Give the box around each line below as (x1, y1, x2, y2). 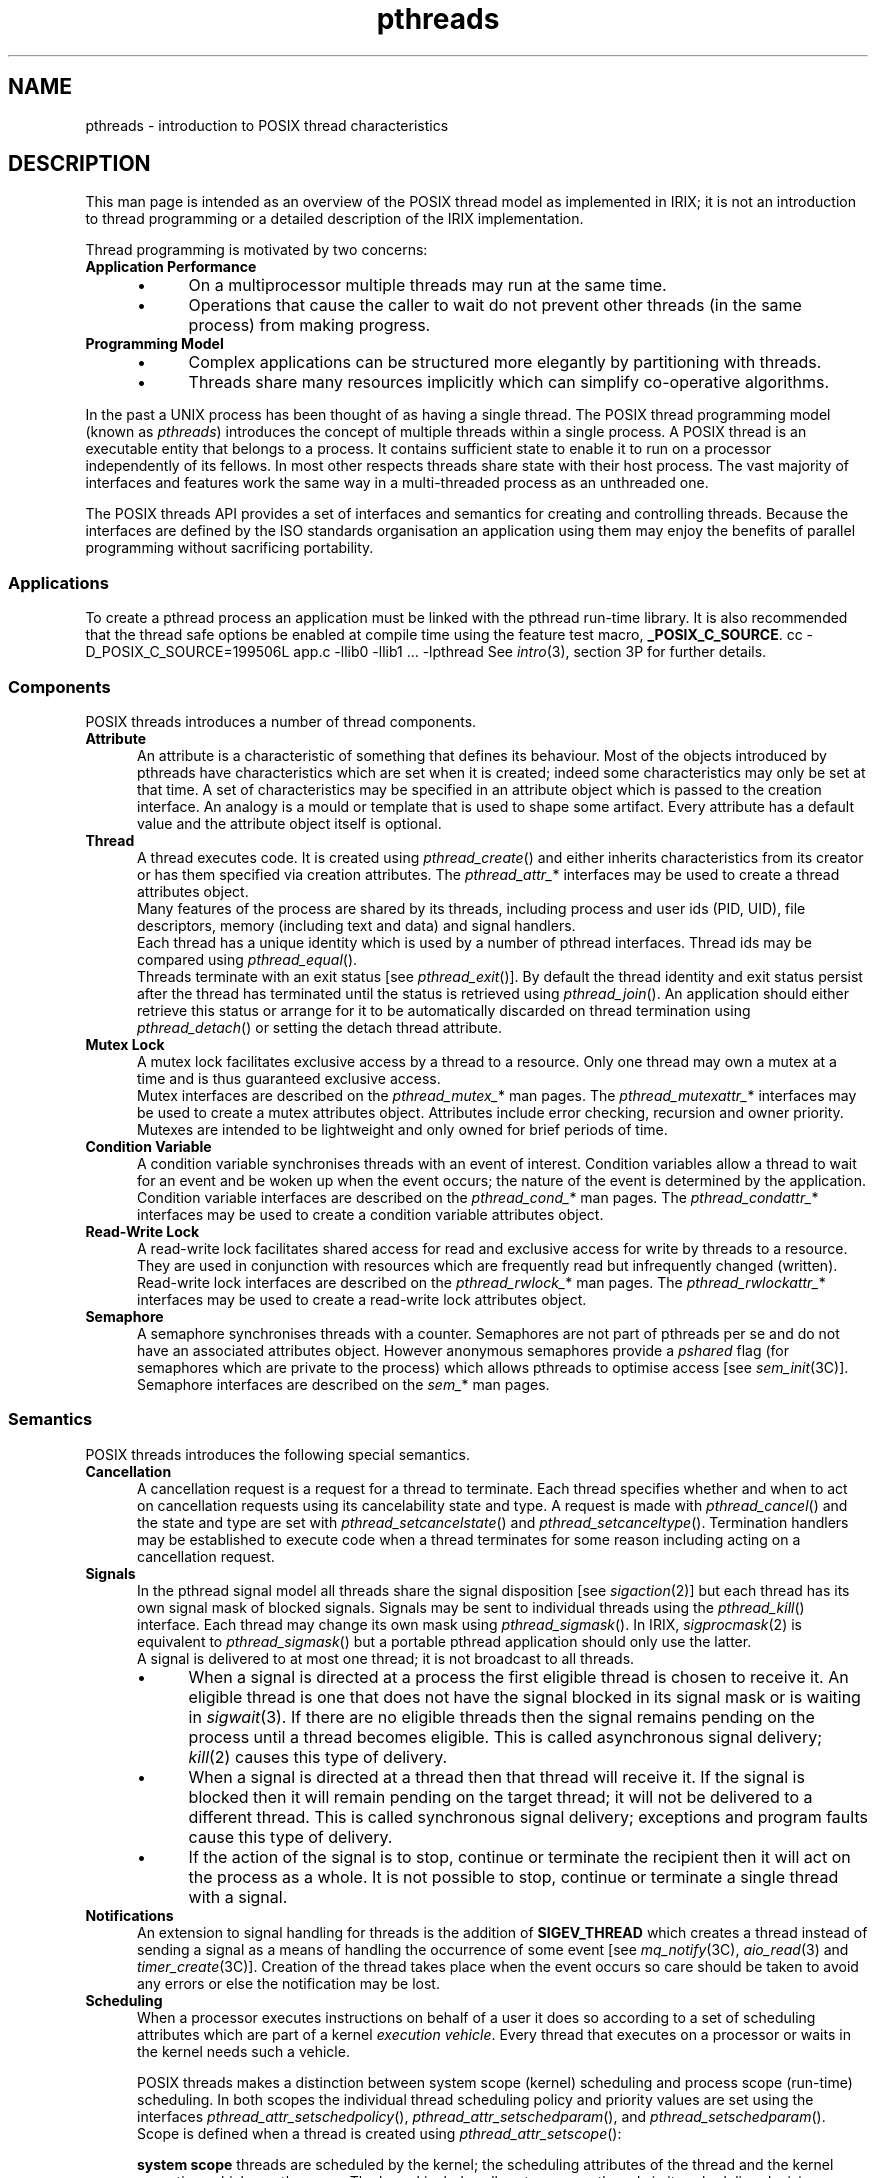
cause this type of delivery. (188, 1826, 393, 1847)
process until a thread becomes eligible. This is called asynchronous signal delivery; (188, 1726, 822, 1747)
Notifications (85, 1906, 174, 1924)
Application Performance (85, 258, 257, 276)
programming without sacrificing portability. (85, 539, 374, 557)
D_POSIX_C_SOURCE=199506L (85, 643, 290, 661)
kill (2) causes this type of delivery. (188, 1746, 448, 1767)
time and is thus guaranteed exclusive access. (137, 1069, 441, 1087)
